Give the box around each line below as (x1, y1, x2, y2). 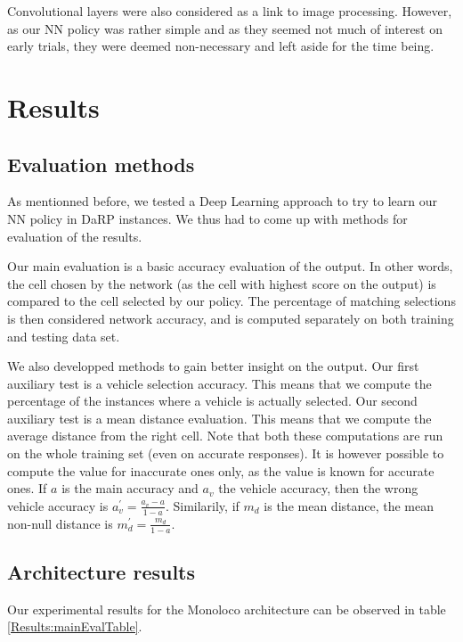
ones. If (7, 479, 47, 498)
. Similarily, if (165, 496, 240, 514)
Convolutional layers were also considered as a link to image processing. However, (7, 2, 452, 20)
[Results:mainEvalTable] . (7, 617, 142, 636)
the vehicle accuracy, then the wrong (218, 479, 418, 498)
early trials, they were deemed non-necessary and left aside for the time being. (7, 37, 435, 55)
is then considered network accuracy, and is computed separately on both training (7, 309, 454, 327)
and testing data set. (7, 326, 120, 345)
